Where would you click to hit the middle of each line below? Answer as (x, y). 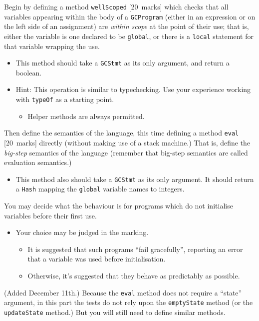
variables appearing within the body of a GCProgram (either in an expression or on (130, 16)
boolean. (29, 72)
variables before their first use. (50, 215)
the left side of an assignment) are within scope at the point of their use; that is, (127, 26)
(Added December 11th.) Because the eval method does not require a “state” (123, 292)
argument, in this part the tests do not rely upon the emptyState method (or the (129, 302)
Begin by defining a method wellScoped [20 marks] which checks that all (116, 6)
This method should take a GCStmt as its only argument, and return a (123, 63)
